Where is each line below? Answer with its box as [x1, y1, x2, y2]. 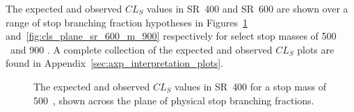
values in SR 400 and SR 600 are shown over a [147, 1, 348, 15]
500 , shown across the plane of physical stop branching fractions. [33, 93, 314, 107]
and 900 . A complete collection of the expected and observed [10, 42, 273, 56]
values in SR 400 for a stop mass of [175, 79, 326, 93]
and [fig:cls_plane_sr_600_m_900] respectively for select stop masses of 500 [6, 29, 337, 43]
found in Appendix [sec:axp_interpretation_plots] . [6, 56, 224, 70]
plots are [297, 42, 335, 56]
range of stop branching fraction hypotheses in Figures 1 [6, 15, 248, 29]
